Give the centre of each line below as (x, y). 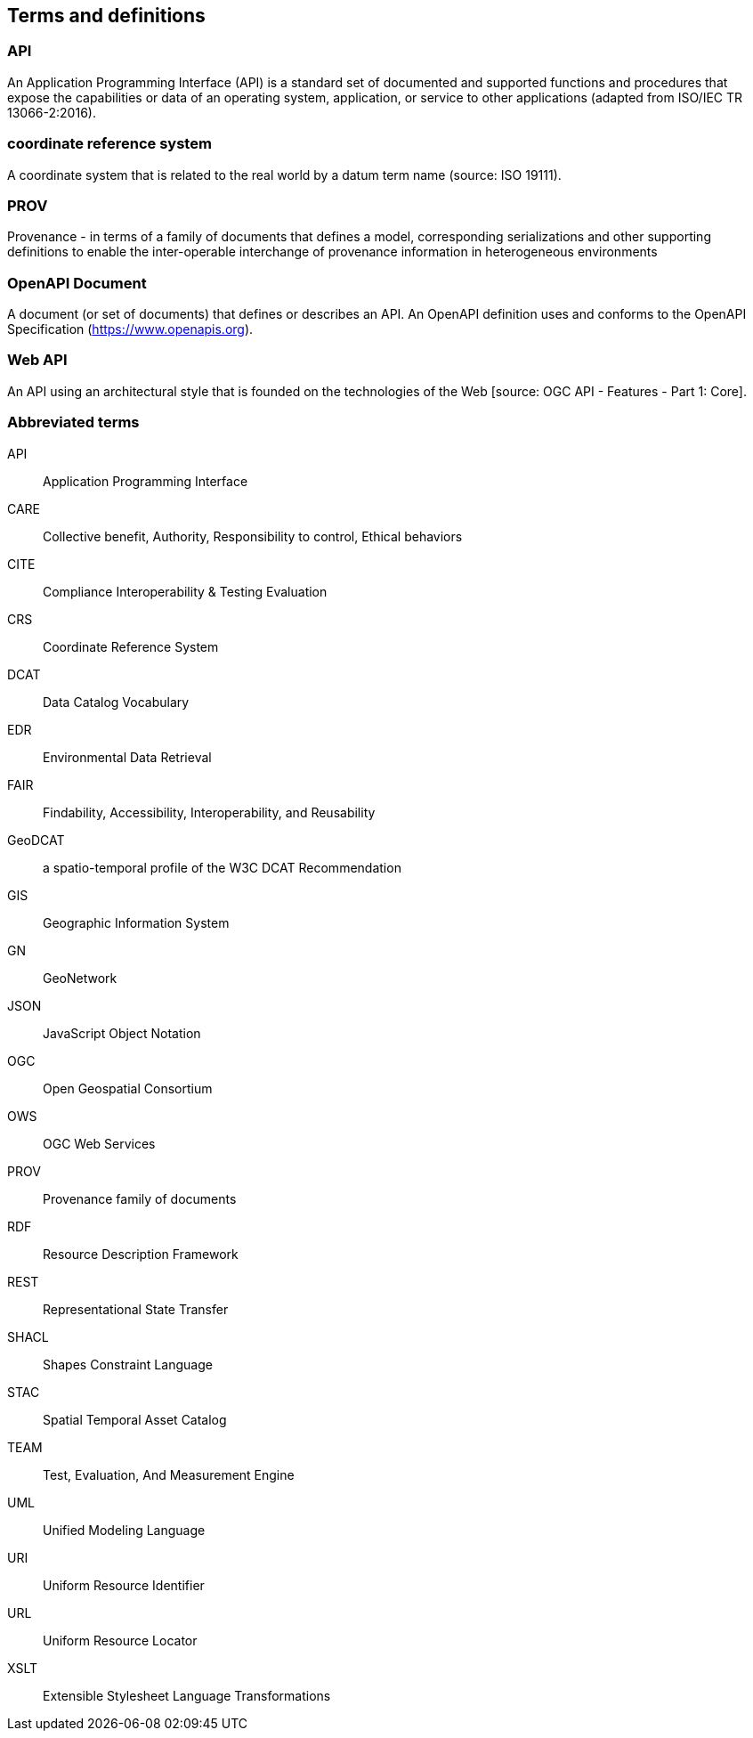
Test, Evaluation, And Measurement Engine (169, 1474)
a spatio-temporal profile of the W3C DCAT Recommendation (222, 867)
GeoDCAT (36, 840)
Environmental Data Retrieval (127, 757)
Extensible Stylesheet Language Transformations (187, 1695)
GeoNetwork (80, 978)
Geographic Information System (136, 922)
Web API (37, 360)
